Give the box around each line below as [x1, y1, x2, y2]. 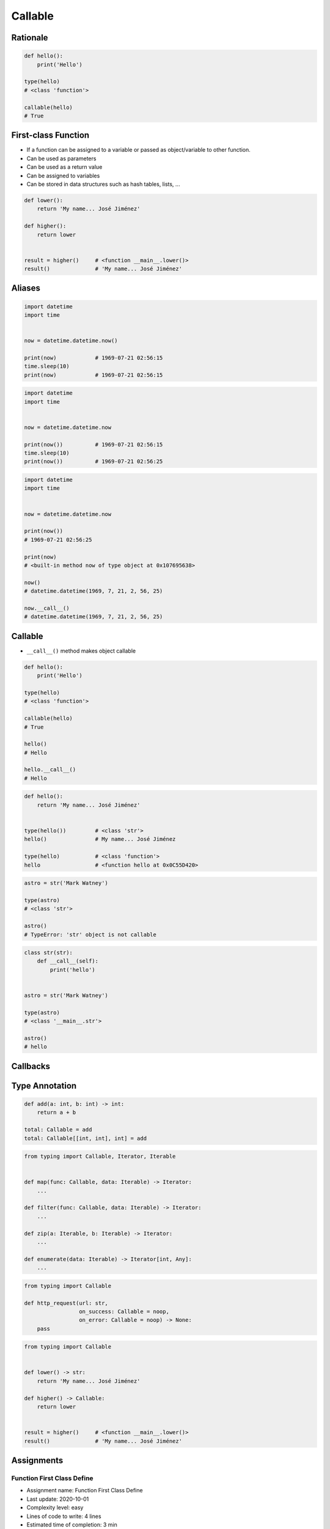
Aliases [11, 283, 41, 294]
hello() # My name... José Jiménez [24, 835, 176, 843]
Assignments [11, 1456, 64, 1466]
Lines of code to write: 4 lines [26, 1512, 101, 1520]
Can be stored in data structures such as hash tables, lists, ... [26, 180, 180, 188]
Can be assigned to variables [26, 172, 100, 179]
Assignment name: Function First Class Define [26, 1487, 143, 1494]
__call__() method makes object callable [26, 647, 136, 654]
